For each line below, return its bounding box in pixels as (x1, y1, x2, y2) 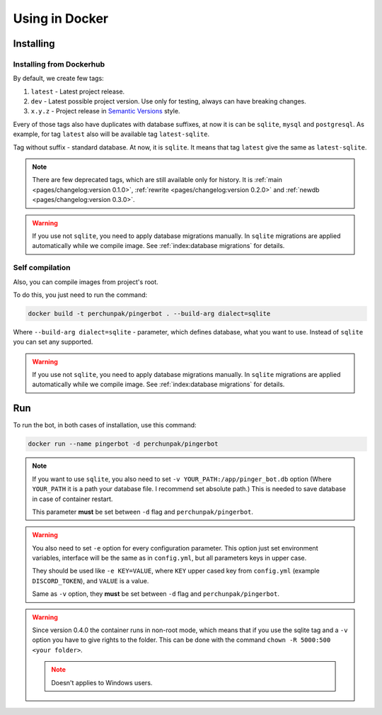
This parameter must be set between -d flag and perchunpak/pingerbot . (32, 507, 254, 516)
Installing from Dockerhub (13, 59, 105, 69)
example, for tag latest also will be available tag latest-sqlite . (13, 130, 210, 138)
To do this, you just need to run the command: (13, 291, 148, 299)
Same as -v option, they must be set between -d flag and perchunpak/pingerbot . (32, 590, 279, 598)
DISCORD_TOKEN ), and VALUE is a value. (32, 576, 149, 585)
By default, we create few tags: (13, 74, 104, 83)
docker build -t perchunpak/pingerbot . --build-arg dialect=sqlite (28, 309, 271, 317)
